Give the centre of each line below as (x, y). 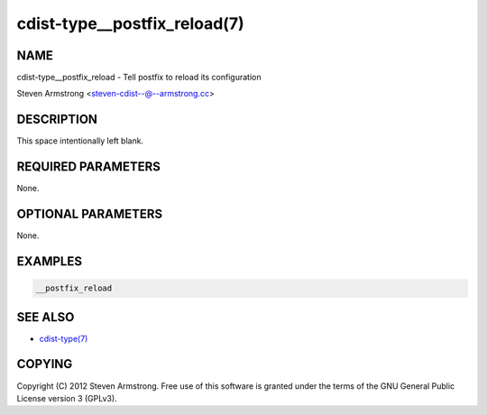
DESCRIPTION (57, 120)
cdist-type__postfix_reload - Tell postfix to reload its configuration (139, 78)
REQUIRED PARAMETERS (89, 167)
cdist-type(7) (64, 338)
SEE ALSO (46, 317)
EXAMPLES (50, 261)
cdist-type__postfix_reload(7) (131, 23)
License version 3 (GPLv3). (67, 398)
